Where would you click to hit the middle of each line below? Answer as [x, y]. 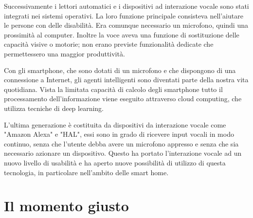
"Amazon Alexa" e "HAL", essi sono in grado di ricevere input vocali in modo [119, 134]
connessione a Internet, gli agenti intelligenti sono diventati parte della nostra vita [126, 80]
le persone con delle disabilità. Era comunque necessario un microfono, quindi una [126, 25]
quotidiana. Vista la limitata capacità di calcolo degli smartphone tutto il [113, 89]
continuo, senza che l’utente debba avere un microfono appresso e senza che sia [121, 143]
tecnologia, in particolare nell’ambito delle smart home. [86, 172]
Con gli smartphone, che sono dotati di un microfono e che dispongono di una [120, 70]
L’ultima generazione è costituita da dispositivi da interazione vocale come [115, 124]
